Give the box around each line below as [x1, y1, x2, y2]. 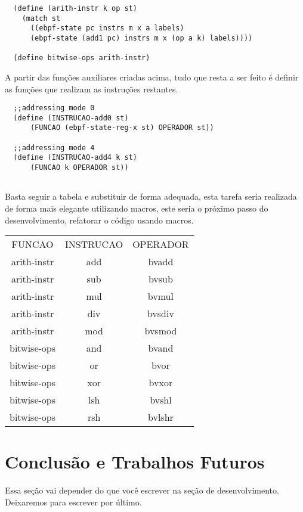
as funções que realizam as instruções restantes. [5, 82, 178, 95]
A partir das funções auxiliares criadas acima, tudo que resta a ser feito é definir [5, 70, 299, 83]
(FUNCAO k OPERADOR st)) [30, 163, 129, 172]
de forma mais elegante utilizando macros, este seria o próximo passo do [5, 201, 268, 214]
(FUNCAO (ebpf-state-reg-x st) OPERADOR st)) [30, 123, 214, 132]
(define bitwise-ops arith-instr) [13, 54, 150, 63]
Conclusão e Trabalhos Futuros [5, 449, 265, 474]
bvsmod [144, 324, 177, 338]
